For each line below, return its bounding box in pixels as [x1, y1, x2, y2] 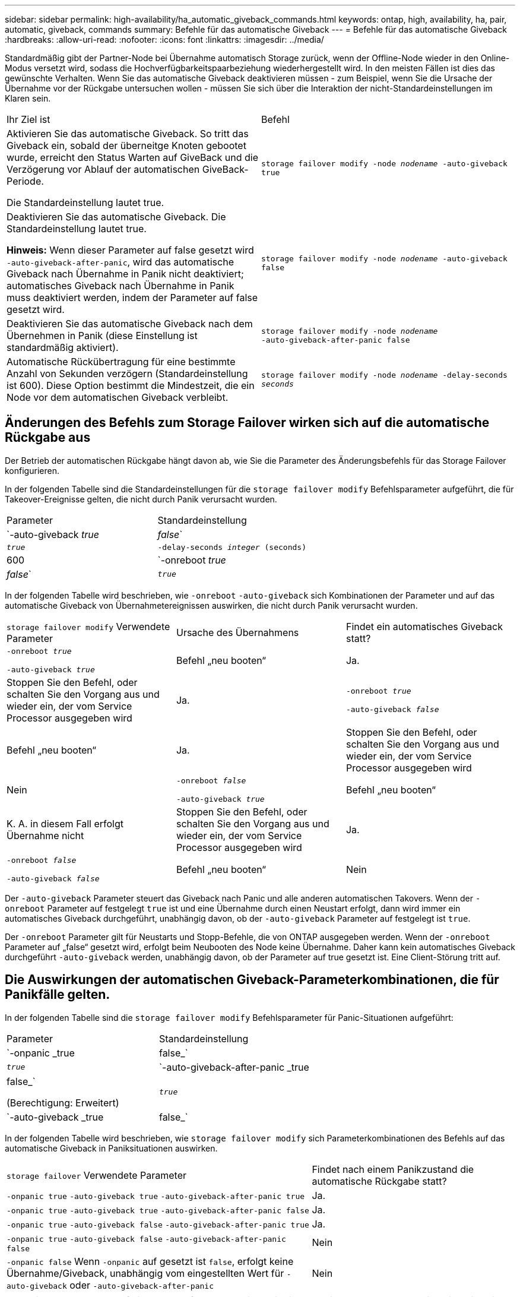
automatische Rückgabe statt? [312, 1175, 447, 1187]
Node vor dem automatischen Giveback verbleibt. [7, 391, 229, 403]
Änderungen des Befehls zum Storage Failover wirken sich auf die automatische [5, 415, 490, 431]
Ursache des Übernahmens [176, 626, 299, 638]
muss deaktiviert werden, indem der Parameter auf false [7, 292, 258, 303]
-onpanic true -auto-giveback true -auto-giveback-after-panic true [7, 1191, 305, 1201]
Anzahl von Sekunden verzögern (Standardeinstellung [7, 368, 248, 379]
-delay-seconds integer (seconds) [157, 542, 306, 552]
